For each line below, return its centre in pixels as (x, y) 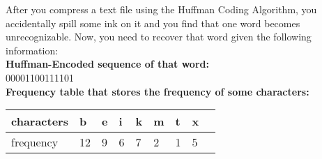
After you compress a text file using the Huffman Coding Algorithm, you (161, 9)
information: (32, 50)
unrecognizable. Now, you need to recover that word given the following (159, 37)
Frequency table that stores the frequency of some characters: (158, 91)
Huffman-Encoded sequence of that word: (107, 64)
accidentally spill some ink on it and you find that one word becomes (153, 23)
